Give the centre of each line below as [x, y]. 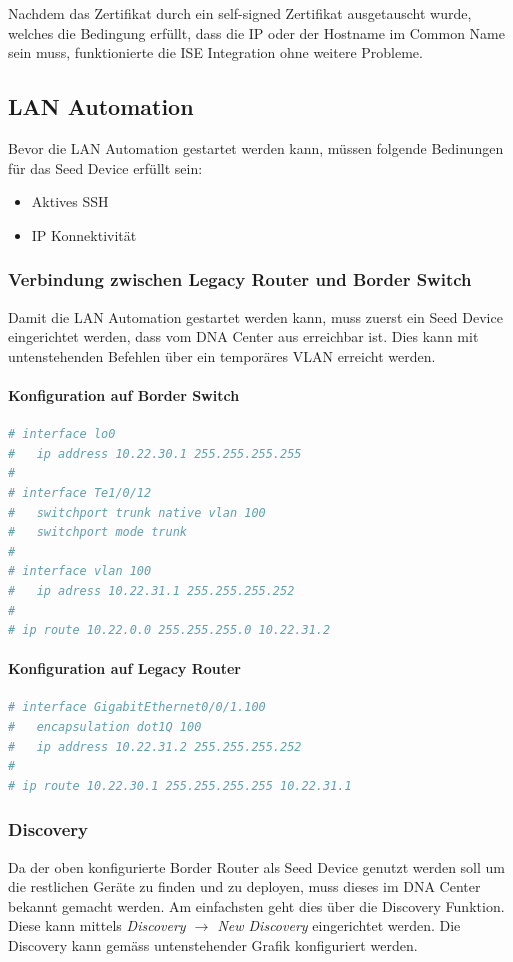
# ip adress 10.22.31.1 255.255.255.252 [151, 590]
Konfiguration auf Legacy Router [125, 668]
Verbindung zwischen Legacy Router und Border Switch [240, 279]
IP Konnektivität [84, 234]
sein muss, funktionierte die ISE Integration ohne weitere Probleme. [215, 52]
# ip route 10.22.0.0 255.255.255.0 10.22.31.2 [169, 630]
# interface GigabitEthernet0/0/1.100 [137, 707]
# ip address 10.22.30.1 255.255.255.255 [155, 453]
